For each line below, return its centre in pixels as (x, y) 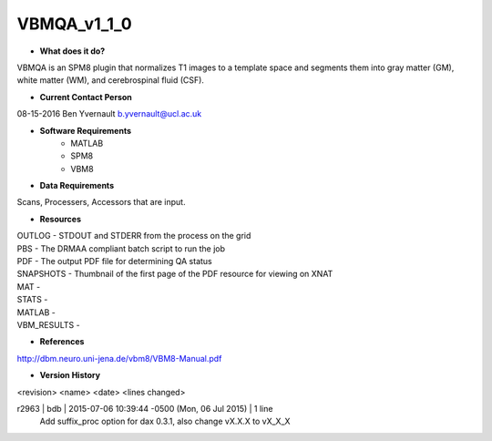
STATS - (32, 300)
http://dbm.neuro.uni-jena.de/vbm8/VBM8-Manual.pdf (119, 358)
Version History (70, 375)
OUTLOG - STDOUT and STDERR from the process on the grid (134, 236)
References (62, 342)
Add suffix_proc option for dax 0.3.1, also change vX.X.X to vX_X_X (165, 421)
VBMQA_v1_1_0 (74, 24)
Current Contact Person (86, 97)
